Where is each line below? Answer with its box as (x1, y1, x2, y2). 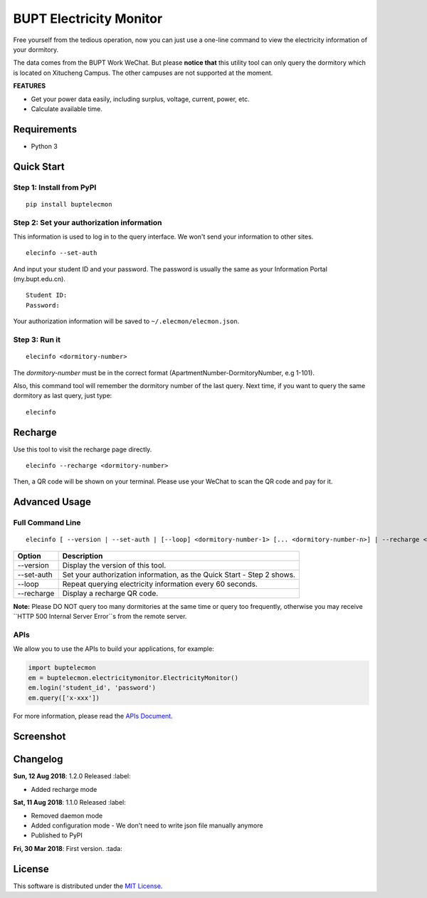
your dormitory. (13, 45, 59, 53)
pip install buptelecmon (26, 200, 112, 208)
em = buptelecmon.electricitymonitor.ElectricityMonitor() (28, 674, 238, 682)
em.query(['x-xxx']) (28, 694, 100, 701)
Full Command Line (13, 518, 81, 528)
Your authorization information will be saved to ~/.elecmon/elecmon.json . (13, 317, 240, 325)
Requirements (13, 123, 78, 135)
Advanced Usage (13, 496, 92, 508)
